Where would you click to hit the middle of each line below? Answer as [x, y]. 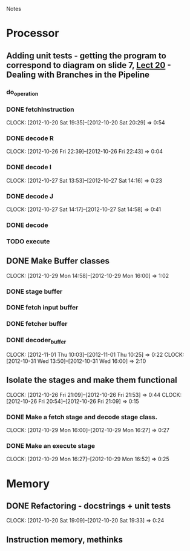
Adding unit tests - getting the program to [86, 56]
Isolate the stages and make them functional [92, 380]
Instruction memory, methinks [64, 539]
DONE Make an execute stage [51, 445]
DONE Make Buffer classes [58, 261]
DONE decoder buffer [36, 341]
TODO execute [28, 241]
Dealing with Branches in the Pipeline [78, 74]
